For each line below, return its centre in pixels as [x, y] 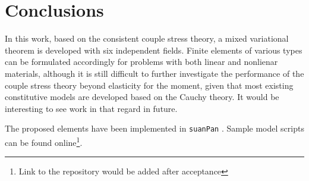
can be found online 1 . [44, 141]
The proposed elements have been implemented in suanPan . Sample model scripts [154, 128]
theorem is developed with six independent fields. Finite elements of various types [154, 50]
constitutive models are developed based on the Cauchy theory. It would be [142, 97]
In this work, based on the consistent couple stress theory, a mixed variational [147, 38]
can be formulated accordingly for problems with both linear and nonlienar [141, 62]
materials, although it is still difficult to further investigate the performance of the [154, 73]
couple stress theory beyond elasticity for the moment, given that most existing [149, 85]
